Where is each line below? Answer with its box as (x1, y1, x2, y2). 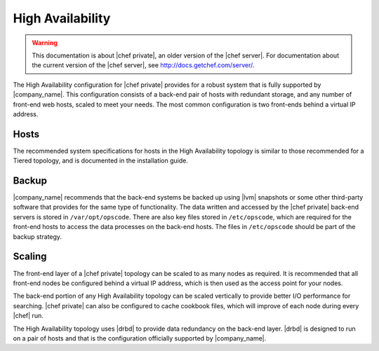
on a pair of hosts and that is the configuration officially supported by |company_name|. (13, 333, 267, 343)
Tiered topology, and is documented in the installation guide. (13, 156, 189, 165)
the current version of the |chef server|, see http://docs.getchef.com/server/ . (32, 61, 255, 69)
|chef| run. (13, 312, 44, 320)
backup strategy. (13, 232, 62, 241)
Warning (32, 39, 58, 47)
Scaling (13, 251, 47, 263)
